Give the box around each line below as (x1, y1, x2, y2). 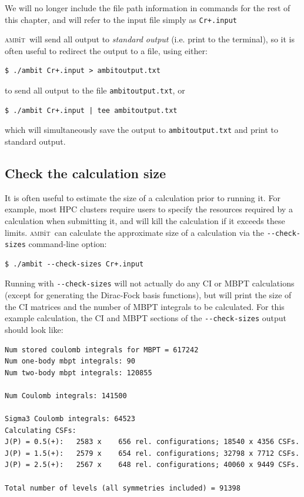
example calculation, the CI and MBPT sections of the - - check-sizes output (5, 312, 287, 324)
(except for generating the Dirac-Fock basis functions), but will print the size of (5, 289, 292, 301)
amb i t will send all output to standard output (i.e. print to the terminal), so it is (5, 33, 295, 45)
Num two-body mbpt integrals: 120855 (5, 368, 152, 377)
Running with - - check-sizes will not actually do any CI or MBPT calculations (5, 277, 295, 289)
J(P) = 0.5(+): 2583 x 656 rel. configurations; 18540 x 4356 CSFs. (5, 438, 300, 446)
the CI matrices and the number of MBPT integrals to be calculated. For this (5, 300, 285, 312)
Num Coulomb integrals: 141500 (5, 391, 127, 400)
